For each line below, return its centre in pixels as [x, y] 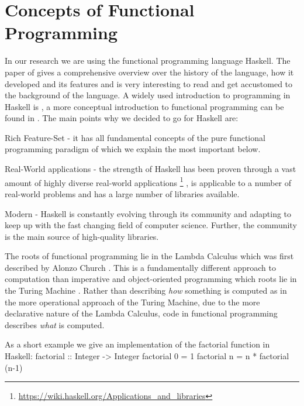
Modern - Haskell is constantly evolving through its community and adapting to [148, 213]
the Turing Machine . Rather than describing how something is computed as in [146, 290]
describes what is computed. [55, 324]
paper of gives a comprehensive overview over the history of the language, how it [149, 72]
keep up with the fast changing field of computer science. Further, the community [151, 225]
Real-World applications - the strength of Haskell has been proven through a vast [151, 169]
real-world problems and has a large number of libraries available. [122, 193]
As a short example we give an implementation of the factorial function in [137, 344]
